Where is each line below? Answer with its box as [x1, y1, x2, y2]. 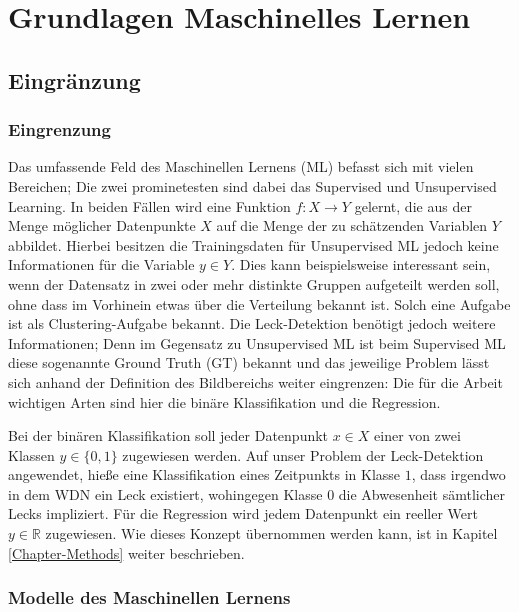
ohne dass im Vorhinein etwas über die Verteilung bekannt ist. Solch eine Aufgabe [8, 293, 511, 314]
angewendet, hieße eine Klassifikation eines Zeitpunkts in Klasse [8, 464, 401, 485]
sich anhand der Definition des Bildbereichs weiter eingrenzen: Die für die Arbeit [8, 371, 503, 392]
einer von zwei [374, 425, 461, 446]
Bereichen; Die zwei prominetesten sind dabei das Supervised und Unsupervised [8, 175, 497, 196]
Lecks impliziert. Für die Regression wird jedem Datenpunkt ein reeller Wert [8, 503, 478, 524]
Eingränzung [8, 64, 141, 95]
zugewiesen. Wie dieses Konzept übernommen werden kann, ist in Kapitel [45, 523, 498, 544]
